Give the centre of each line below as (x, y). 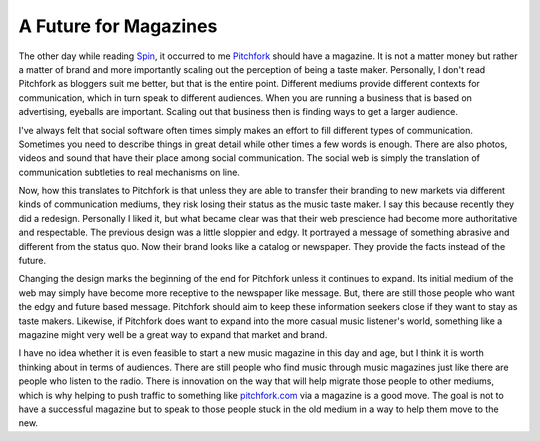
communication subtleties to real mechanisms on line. (129, 172)
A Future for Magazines (118, 26)
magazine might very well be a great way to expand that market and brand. (173, 334)
